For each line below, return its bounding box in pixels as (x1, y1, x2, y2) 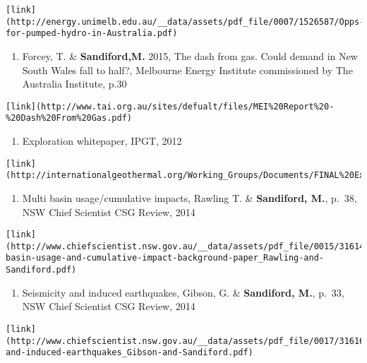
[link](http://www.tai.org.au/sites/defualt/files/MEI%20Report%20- (6, 101, 335, 112)
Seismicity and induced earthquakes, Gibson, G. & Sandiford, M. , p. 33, (22, 285, 344, 299)
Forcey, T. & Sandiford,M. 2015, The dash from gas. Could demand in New (22, 48, 358, 63)
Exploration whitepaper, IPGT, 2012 (22, 133, 182, 148)
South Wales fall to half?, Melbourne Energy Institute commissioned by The (22, 62, 353, 77)
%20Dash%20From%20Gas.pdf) (6, 113, 132, 124)
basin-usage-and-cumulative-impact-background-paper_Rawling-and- (6, 253, 325, 263)
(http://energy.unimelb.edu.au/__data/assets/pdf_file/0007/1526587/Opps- (6, 16, 365, 27)
